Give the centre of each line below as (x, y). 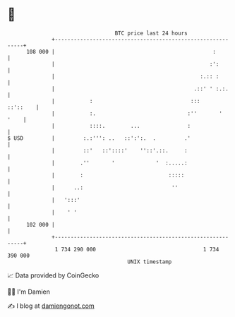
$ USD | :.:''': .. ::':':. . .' (99, 138)
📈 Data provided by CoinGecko (53, 275)
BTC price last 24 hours (151, 33)
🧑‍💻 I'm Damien (29, 292)
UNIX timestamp (150, 262)
